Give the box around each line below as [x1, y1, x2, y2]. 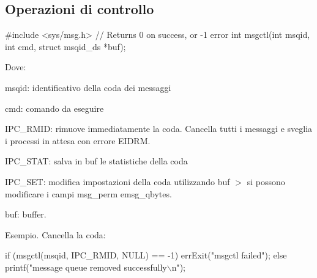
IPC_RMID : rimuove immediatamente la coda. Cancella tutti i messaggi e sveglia [5, 122, 313, 135]
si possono [247, 175, 285, 188]
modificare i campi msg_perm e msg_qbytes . [5, 187, 172, 200]
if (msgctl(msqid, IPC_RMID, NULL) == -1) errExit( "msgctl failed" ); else [5, 249, 287, 262]
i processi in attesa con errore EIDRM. [5, 134, 151, 147]
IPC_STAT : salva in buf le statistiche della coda [5, 155, 188, 167]
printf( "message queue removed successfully [5, 260, 167, 273]
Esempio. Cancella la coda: [5, 228, 106, 241]
